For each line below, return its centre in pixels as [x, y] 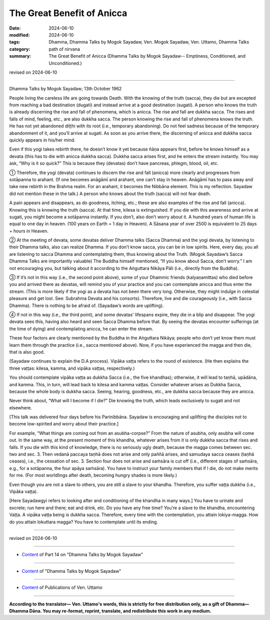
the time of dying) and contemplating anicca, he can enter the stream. [81, 329]
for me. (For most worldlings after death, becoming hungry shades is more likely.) [93, 475]
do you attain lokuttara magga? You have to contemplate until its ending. [84, 522]
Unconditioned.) [65, 63]
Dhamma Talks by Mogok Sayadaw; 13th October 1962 [65, 89]
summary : [20, 56]
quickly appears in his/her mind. [42, 140]
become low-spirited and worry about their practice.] [64, 424]
